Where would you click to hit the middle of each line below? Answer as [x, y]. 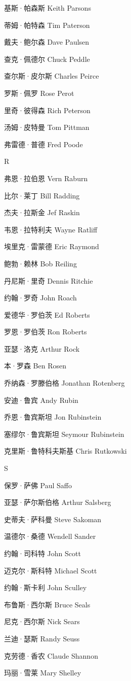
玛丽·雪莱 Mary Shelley [43, 673]
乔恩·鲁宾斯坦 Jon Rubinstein [53, 417]
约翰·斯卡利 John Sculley [46, 587]
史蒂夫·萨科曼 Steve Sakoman [53, 519]
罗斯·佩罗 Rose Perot [39, 93]
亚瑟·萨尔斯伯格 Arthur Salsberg [58, 502]
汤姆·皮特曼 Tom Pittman [47, 127]
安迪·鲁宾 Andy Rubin [41, 400]
